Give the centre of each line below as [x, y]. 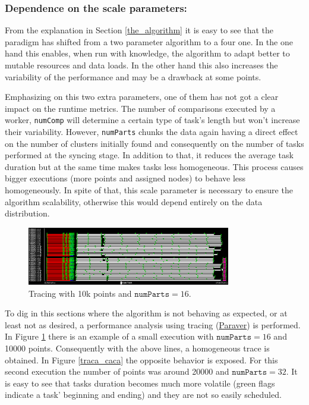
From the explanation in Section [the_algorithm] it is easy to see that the [139, 30]
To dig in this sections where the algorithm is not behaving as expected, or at [146, 313]
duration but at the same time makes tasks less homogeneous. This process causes [154, 166]
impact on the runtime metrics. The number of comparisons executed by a [140, 108]
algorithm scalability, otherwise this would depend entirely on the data [134, 201]
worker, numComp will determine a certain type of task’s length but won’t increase [152, 120]
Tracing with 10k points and [80, 293]
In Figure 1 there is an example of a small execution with [109, 336]
